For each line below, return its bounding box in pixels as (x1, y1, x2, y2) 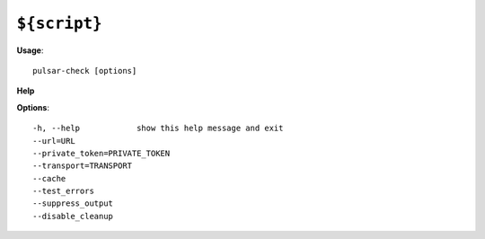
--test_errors (32, 186, 94, 197)
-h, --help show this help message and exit (32, 123, 284, 134)
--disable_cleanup (32, 211, 114, 221)
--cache (32, 173, 66, 183)
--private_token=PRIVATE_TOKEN (32, 148, 171, 158)
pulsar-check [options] (32, 66, 137, 75)
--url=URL (32, 136, 75, 146)
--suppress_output (32, 199, 114, 208)
